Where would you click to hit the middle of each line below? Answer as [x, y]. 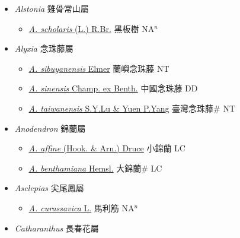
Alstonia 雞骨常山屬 [52, 8]
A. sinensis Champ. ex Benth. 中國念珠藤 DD [113, 88]
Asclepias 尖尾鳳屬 [49, 188]
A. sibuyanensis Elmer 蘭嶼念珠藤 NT [99, 68]
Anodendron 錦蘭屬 [50, 128]
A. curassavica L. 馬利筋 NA [81, 207]
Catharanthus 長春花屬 [57, 228]
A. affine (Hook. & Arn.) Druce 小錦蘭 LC [107, 148]
